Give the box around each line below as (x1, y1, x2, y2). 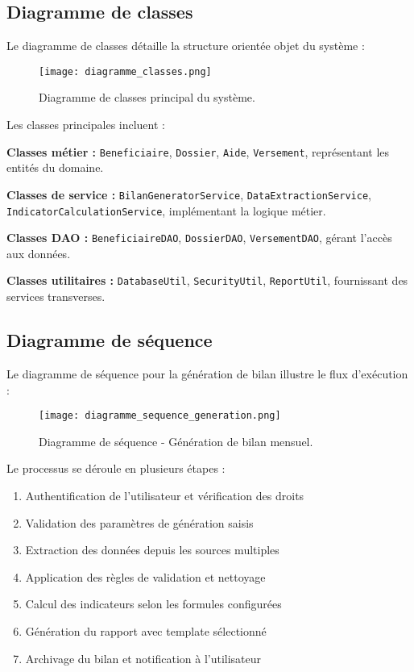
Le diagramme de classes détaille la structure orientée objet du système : (6, 37, 365, 54)
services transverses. (6, 288, 106, 305)
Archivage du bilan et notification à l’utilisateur (25, 649, 262, 666)
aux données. (6, 244, 71, 261)
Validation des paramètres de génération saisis (25, 514, 254, 531)
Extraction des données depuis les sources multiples (25, 541, 279, 558)
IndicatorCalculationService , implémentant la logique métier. (6, 202, 326, 219)
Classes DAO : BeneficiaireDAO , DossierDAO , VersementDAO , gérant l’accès (6, 229, 392, 246)
